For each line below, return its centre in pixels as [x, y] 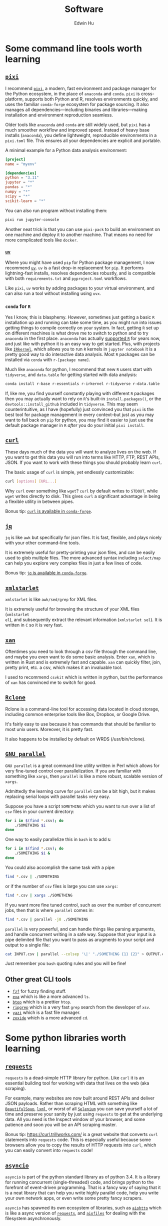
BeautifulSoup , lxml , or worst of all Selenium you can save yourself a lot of [81, 1109]
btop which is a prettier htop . [42, 1002]
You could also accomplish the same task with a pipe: [60, 867]
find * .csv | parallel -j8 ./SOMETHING [47, 919]
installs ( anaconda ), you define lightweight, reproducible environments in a [81, 135]
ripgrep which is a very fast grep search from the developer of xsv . [81, 1007]
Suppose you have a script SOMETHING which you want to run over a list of [80, 806]
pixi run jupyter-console [32, 219]
